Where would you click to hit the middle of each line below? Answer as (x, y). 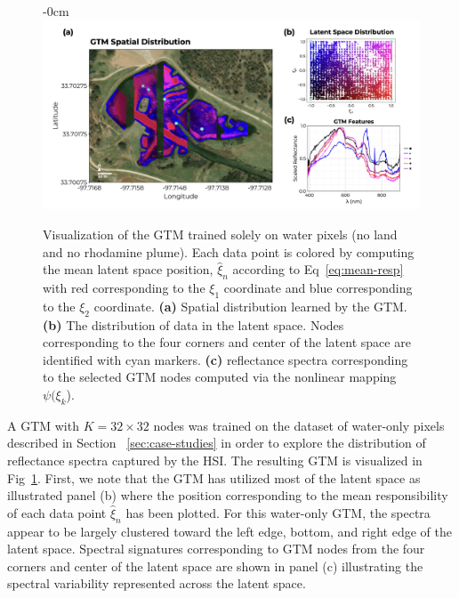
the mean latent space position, (128, 269)
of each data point (57, 512)
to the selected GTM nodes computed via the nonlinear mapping (220, 377)
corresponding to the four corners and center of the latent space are (227, 342)
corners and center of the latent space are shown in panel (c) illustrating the (215, 566)
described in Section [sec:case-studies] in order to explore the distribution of (217, 443)
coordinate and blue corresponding (318, 287)
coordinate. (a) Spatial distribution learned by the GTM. (250, 306)
